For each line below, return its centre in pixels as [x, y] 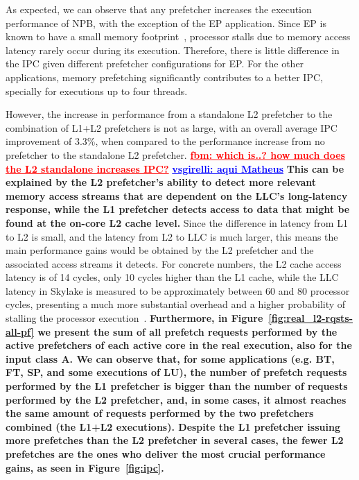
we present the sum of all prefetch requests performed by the [187, 331]
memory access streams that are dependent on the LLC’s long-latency [177, 195]
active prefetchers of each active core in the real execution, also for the [179, 345]
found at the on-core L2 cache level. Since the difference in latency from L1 [177, 222]
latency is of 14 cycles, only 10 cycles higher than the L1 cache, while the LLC [172, 277]
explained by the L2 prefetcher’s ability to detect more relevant [161, 182]
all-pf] [20, 331]
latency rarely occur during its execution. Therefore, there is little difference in [173, 50]
